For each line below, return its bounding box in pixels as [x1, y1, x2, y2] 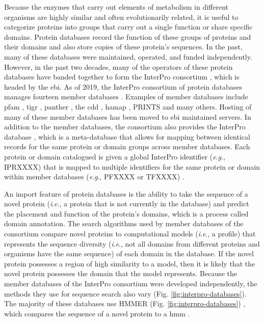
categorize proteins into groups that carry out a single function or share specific [4, 21, 253, 32]
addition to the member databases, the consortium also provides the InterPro [4, 121, 246, 132]
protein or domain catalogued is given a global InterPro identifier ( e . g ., [4, 151, 225, 162]
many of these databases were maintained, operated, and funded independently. [4, 51, 252, 62]
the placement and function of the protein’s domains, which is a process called [4, 208, 249, 219]
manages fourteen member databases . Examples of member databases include [4, 91, 248, 102]
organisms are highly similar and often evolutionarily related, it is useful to [4, 11, 239, 22]
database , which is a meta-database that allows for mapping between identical [4, 131, 250, 142]
